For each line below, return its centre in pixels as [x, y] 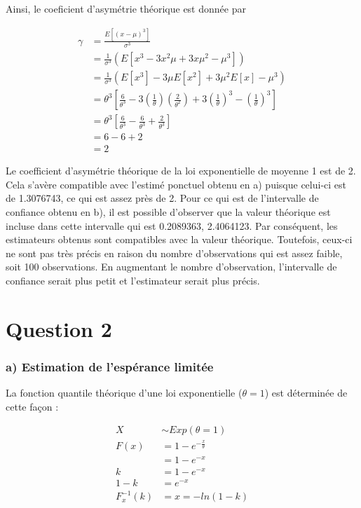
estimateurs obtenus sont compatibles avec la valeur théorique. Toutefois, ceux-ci [179, 239]
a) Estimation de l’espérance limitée [110, 366]
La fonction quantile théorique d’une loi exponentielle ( [124, 393]
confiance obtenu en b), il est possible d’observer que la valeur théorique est [168, 212]
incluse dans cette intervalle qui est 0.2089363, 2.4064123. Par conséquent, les [172, 225]
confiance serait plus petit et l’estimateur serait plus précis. [133, 281]
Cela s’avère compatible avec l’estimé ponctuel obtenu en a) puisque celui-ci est [176, 184]
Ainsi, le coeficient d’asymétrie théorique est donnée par [126, 8]
